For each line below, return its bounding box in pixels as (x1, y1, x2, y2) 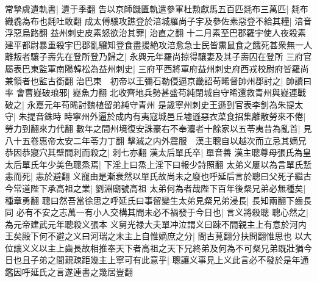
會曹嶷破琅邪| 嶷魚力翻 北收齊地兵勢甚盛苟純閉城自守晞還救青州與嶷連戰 (16, 86, 306, 99)
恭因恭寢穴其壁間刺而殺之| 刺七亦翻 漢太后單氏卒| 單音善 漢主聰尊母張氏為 (5, 146, 303, 159)
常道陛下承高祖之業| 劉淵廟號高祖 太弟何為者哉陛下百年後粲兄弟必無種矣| (13, 181, 306, 194)
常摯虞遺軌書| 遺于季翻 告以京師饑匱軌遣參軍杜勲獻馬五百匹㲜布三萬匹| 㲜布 (5, 2, 308, 15)
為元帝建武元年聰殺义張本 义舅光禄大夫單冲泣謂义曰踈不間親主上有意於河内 (5, 217, 307, 230)
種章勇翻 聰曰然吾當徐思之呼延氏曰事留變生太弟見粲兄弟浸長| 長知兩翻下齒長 (5, 193, 312, 206)
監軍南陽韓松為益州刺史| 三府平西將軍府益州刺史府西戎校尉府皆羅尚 (38, 62, 309, 74)
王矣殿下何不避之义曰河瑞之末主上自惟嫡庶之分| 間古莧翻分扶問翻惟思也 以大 (5, 230, 312, 242)
